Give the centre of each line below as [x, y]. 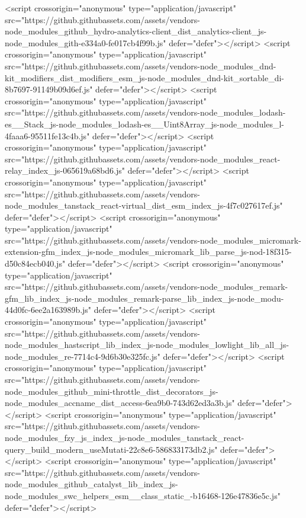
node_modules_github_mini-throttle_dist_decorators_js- [112, 391]
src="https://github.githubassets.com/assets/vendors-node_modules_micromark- [153, 240]
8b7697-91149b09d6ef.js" [49, 89]
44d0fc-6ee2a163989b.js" [48, 310]
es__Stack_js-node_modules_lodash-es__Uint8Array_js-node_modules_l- [144, 124]
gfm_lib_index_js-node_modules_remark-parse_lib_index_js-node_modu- [144, 298]
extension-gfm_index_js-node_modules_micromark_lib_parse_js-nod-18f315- [148, 252]
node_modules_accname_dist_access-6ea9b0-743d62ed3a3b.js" [120, 403]
